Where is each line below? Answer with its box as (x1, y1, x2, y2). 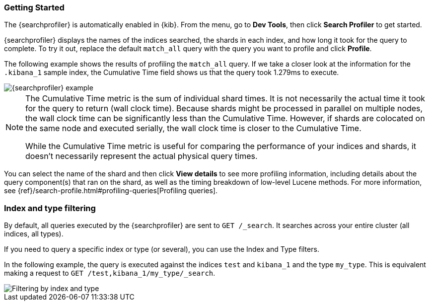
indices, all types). (4, 229, 64, 238)
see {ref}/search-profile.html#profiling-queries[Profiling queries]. (4, 186, 218, 195)
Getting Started (4, 2, 65, 12)
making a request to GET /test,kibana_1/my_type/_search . (4, 269, 215, 278)
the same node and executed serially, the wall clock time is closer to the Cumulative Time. (25, 123, 361, 134)
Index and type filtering (4, 203, 96, 213)
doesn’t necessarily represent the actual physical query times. (25, 151, 258, 161)
